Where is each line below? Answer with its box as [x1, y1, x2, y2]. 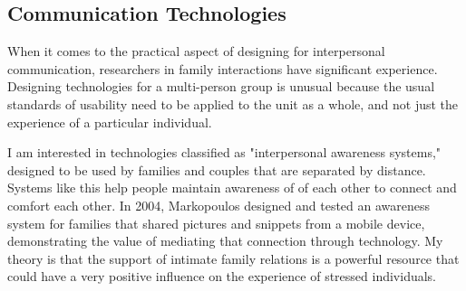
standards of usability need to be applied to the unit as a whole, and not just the [7, 94, 459, 113]
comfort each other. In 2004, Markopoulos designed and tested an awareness [7, 195, 431, 214]
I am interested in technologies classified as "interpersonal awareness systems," [7, 143, 442, 162]
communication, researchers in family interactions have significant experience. [7, 59, 438, 78]
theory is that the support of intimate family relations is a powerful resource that [7, 249, 460, 268]
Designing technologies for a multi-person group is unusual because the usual [7, 77, 435, 96]
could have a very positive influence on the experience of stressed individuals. [7, 267, 437, 286]
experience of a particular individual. [7, 112, 212, 131]
